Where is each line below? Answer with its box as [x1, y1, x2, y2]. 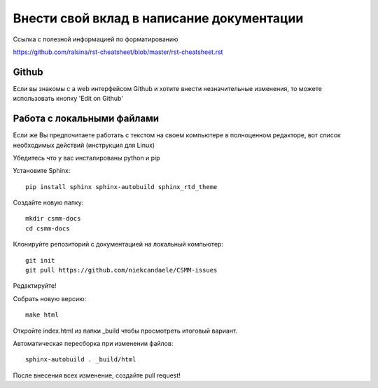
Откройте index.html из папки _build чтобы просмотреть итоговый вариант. [13, 326, 238, 335]
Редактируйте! [13, 282, 57, 290]
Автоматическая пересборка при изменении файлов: [13, 340, 174, 347]
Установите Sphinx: [13, 167, 71, 175]
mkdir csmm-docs [25, 214, 81, 223]
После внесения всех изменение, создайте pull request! [13, 371, 181, 380]
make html [25, 311, 59, 319]
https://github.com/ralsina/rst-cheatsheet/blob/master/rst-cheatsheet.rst [13, 48, 223, 56]
